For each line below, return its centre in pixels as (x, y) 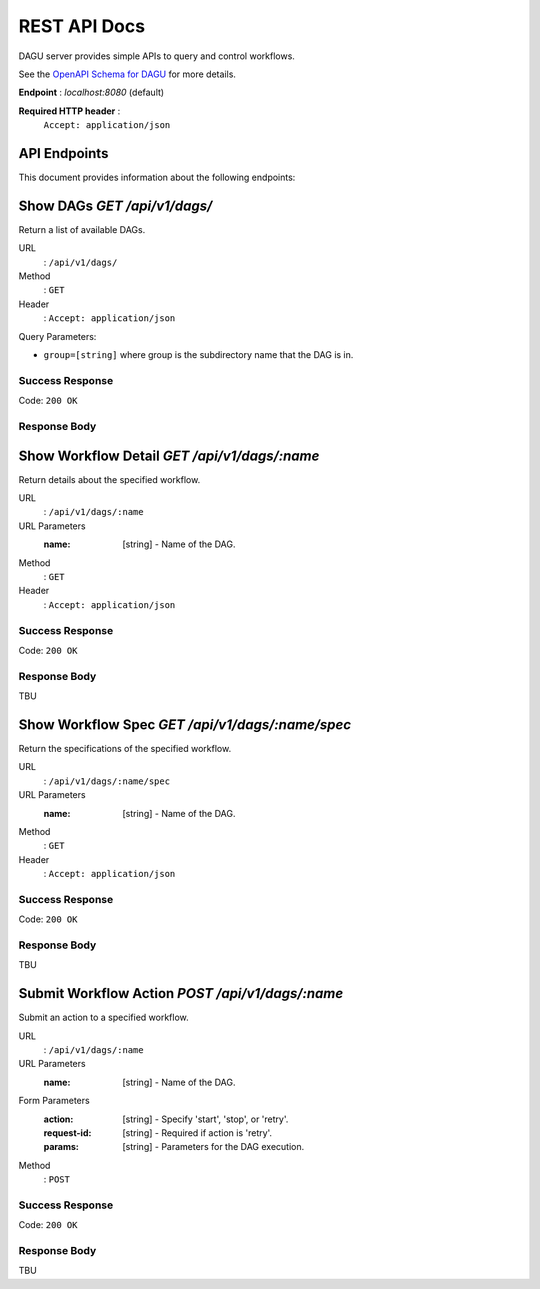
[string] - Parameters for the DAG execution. (213, 1147)
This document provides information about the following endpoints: (157, 177)
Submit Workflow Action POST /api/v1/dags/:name (181, 993)
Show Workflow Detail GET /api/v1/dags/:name (169, 455)
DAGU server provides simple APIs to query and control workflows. (156, 56)
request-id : (67, 1133)
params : (61, 1147)
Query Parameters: (57, 336)
